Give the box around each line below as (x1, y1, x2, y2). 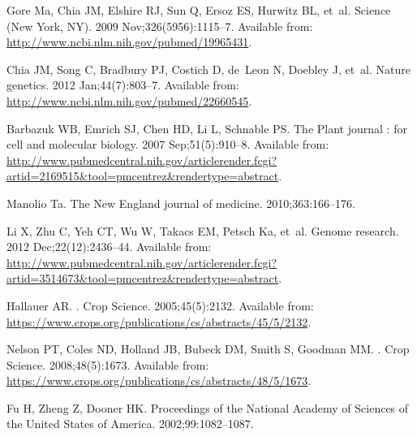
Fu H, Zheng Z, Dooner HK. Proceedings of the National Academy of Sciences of (6, 399, 409, 416)
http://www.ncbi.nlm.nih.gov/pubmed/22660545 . (6, 92, 252, 109)
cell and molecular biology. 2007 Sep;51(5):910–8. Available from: (6, 136, 329, 153)
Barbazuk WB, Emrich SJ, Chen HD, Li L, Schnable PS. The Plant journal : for (6, 119, 407, 136)
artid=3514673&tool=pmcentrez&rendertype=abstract (6, 270, 279, 287)
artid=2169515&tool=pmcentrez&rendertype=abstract (6, 167, 279, 184)
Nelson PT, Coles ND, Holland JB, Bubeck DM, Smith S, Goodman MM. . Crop (6, 340, 410, 357)
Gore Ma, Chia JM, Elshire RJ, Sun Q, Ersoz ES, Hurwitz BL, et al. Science (6, 2, 391, 18)
